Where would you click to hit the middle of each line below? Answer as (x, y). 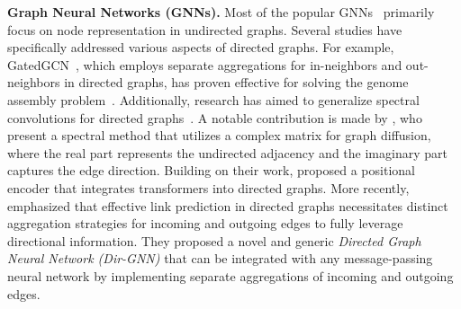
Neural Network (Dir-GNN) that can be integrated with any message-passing (220, 258)
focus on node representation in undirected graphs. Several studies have (205, 29)
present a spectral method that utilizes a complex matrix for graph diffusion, (219, 135)
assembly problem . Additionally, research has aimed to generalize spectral (213, 99)
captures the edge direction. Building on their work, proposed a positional (211, 170)
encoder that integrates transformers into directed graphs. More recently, (208, 187)
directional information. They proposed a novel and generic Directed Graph (214, 240)
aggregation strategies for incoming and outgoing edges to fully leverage (205, 223)
